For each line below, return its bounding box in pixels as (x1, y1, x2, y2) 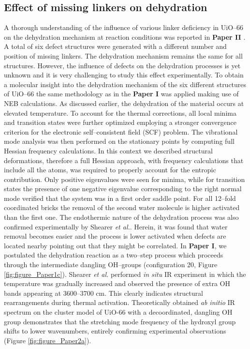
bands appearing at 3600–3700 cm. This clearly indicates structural (4, 288, 203, 298)
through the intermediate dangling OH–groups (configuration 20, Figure (4, 259, 218, 270)
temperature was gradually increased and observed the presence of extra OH (4, 278, 231, 288)
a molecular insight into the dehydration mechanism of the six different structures (4, 79, 247, 89)
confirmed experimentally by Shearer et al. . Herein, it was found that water (4, 221, 228, 231)
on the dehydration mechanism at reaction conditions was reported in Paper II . (4, 31, 246, 42)
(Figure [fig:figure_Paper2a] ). (4, 335, 91, 345)
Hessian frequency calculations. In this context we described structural (4, 145, 213, 155)
